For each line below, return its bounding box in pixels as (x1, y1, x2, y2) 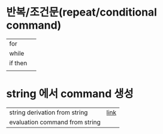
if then (9, 59, 28, 67)
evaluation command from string (9, 118, 101, 126)
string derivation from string (9, 108, 88, 117)
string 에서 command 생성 (6, 87, 134, 100)
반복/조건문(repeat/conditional (6, 5, 158, 19)
